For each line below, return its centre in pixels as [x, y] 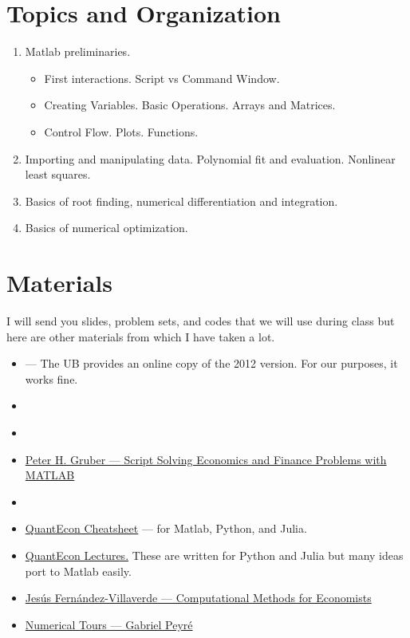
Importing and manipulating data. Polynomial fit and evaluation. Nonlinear [210, 158]
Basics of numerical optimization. [106, 228]
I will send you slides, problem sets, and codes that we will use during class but [201, 321]
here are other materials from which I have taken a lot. [141, 336]
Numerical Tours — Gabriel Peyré [109, 624]
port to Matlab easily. [78, 571]
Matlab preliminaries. [78, 51]
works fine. [51, 378]
